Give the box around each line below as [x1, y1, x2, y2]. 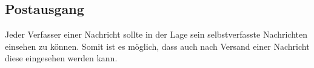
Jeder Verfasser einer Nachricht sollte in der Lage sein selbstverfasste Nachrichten [5, 28, 308, 41]
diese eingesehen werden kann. [5, 52, 118, 64]
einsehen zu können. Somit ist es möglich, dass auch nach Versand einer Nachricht [5, 39, 310, 52]
